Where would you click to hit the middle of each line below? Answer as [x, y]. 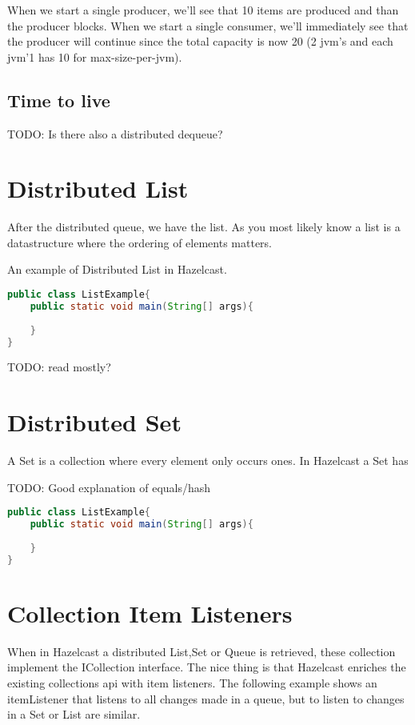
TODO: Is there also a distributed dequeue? [115, 133]
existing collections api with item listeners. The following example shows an [192, 683]
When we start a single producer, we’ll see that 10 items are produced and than [203, 10]
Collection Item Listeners [150, 613]
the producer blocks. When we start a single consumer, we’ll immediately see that [208, 25]
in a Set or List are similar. [74, 714]
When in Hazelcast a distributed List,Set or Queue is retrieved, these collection [202, 651]
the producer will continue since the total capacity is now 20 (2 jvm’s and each [200, 41]
